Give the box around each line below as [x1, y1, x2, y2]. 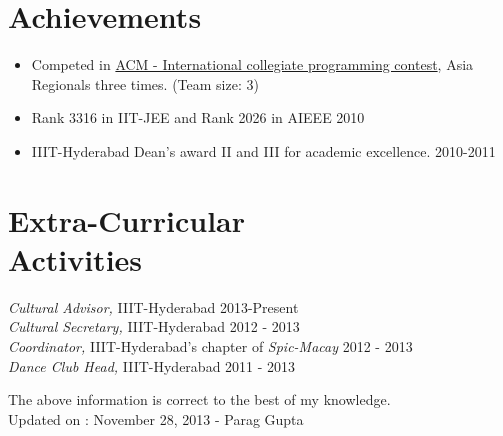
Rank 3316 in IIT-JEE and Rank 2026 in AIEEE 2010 [31, 107, 365, 128]
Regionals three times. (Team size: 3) [31, 73, 259, 94]
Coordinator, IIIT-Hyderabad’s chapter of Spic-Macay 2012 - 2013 [8, 336, 413, 356]
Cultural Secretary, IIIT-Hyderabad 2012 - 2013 [8, 316, 300, 337]
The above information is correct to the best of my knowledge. [8, 389, 391, 410]
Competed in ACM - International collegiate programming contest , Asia [31, 54, 474, 75]
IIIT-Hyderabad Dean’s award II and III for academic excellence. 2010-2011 [31, 140, 496, 161]
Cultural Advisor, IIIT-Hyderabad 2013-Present [8, 296, 299, 317]
